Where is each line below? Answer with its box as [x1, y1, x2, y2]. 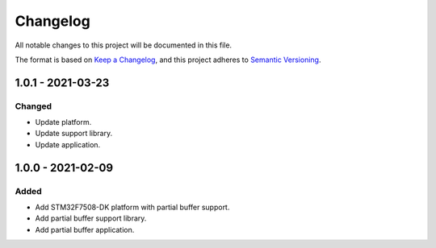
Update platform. [35, 118, 92, 127]
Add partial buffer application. [35, 225, 135, 234]
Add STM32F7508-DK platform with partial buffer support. [35, 202, 230, 213]
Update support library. [35, 129, 113, 138]
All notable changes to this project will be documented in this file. [15, 40, 233, 50]
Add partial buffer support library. [35, 213, 147, 223]
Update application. [35, 139, 101, 149]
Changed [15, 101, 52, 112]
